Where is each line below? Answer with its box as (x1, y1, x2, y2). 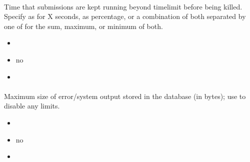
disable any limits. (4, 100, 60, 111)
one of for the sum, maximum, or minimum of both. (4, 20, 163, 31)
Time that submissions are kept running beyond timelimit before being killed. (4, 1, 242, 11)
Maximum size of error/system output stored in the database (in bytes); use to (4, 90, 246, 101)
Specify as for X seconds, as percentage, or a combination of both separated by (4, 11, 246, 21)
